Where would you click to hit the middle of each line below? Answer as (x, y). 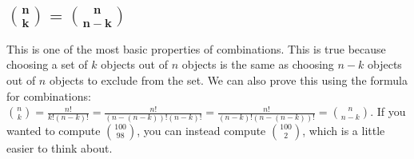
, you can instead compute (201, 130)
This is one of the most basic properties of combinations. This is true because (196, 48)
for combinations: (49, 95)
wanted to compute (54, 130)
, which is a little (344, 130)
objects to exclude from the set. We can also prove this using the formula (228, 80)
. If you (388, 111)
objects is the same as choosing (258, 64)
